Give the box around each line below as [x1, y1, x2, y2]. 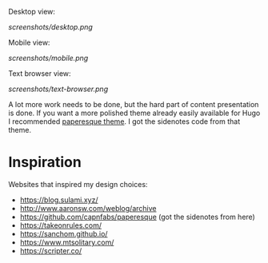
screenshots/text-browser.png [8, 84, 109, 94]
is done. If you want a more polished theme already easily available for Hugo [8, 108, 261, 118]
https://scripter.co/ [19, 245, 82, 255]
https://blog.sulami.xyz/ [19, 195, 98, 205]
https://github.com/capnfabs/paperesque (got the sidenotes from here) [19, 212, 256, 221]
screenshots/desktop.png [8, 22, 94, 31]
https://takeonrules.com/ [19, 220, 102, 230]
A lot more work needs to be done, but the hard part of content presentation [8, 100, 259, 109]
